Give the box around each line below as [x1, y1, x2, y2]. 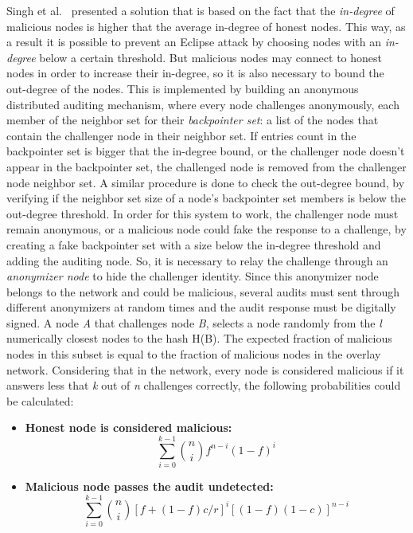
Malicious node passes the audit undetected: [25, 478, 274, 495]
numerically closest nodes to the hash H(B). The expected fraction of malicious [6, 330, 392, 347]
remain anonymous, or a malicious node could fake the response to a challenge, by [6, 221, 407, 237]
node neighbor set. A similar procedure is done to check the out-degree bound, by [6, 174, 405, 190]
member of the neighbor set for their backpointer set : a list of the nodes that [6, 112, 379, 128]
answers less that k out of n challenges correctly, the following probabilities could [6, 377, 401, 394]
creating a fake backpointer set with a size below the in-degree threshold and [6, 236, 381, 253]
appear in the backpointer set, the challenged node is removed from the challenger [6, 158, 407, 174]
